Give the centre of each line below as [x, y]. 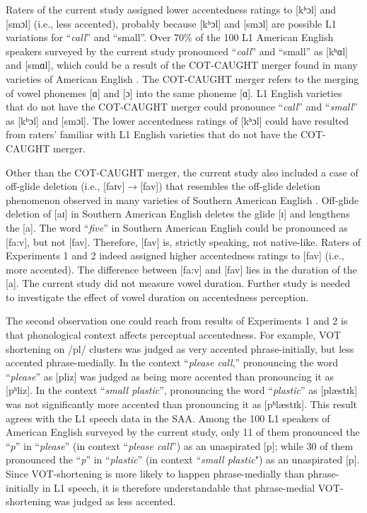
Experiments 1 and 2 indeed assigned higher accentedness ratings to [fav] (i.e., [175, 255]
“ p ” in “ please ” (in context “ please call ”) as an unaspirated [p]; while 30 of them [180, 445]
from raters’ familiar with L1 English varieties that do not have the [152, 134]
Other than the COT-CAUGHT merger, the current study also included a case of [182, 172]
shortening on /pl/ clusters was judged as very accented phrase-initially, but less [180, 348]
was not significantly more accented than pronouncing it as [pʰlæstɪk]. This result [182, 404]
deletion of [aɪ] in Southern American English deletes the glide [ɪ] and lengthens [178, 214]
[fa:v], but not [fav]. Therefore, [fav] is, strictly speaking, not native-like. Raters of [183, 241]
